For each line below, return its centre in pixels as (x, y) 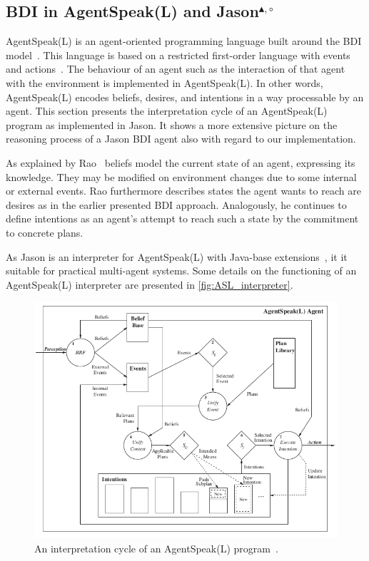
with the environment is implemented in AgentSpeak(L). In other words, (165, 82)
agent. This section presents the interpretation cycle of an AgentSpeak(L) (167, 111)
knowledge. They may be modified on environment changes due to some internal (181, 176)
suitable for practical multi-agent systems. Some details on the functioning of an (181, 271)
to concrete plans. (45, 232)
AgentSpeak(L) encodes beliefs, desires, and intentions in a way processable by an (185, 97)
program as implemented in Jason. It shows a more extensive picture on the (172, 124)
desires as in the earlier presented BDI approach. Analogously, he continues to (176, 204)
